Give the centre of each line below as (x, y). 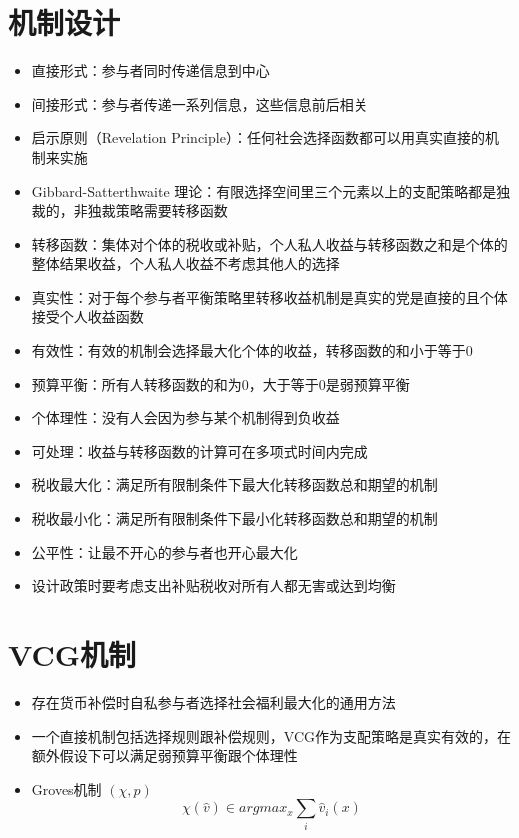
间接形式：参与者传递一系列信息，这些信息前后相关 (199, 103)
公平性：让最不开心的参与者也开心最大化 (164, 551)
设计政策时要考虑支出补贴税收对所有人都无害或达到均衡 (213, 585)
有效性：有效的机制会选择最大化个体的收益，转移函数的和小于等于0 (252, 350)
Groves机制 (66, 788)
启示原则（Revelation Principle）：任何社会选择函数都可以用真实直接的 (258, 137)
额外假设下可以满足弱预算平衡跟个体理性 (164, 755)
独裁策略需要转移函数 (157, 210)
